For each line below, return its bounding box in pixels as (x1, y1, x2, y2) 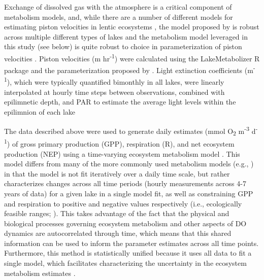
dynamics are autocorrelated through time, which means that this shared (4, 228, 232, 238)
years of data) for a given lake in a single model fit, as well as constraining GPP (4, 188, 253, 198)
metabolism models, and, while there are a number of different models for (4, 11, 233, 22)
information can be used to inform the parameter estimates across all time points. (4, 237, 259, 248)
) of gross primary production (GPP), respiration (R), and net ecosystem (7, 138, 235, 149)
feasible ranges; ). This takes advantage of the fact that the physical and (4, 208, 229, 219)
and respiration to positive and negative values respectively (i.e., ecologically (4, 198, 242, 208)
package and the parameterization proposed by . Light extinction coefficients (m (4, 64, 253, 75)
